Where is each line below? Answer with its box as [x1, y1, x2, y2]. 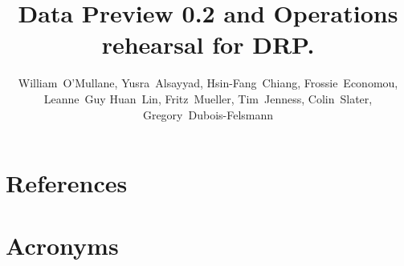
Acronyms [6, 229, 119, 262]
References [6, 167, 128, 199]
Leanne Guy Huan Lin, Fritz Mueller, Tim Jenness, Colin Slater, [43, 90, 373, 107]
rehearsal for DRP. [101, 28, 315, 61]
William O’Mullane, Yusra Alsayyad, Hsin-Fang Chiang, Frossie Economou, [18, 75, 398, 91]
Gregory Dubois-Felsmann [142, 106, 274, 123]
